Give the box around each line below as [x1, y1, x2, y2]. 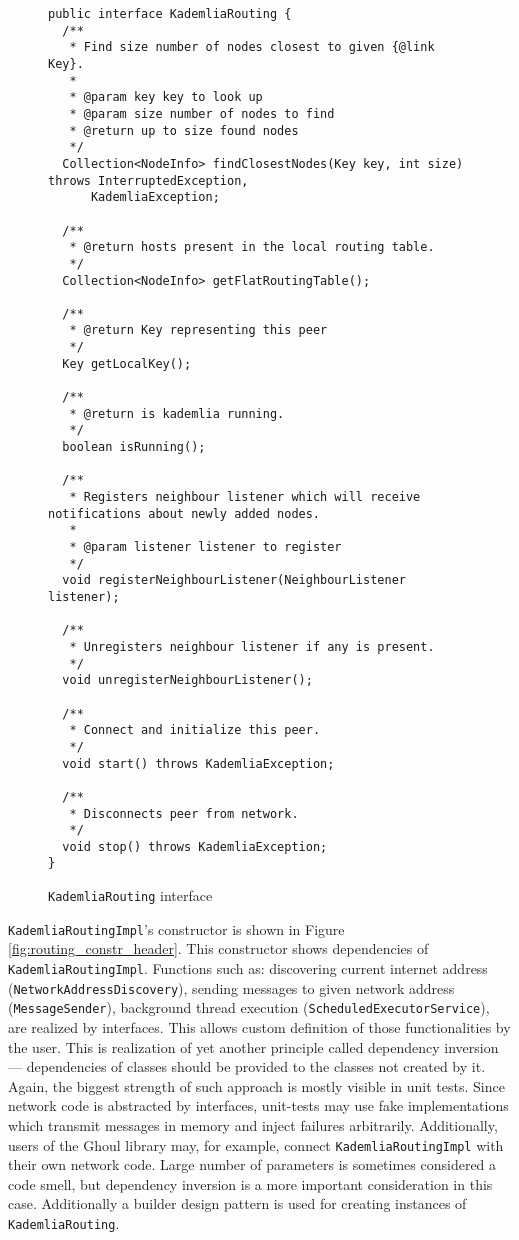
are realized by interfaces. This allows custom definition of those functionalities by [8, 1017, 511, 1037]
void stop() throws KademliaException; [62, 839, 328, 854]
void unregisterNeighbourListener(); [62, 673, 313, 688]
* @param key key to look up [69, 90, 263, 105]
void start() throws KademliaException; [62, 756, 335, 771]
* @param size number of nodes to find [69, 106, 335, 121]
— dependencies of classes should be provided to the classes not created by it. [8, 1056, 486, 1077]
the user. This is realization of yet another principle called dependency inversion [8, 1036, 499, 1057]
